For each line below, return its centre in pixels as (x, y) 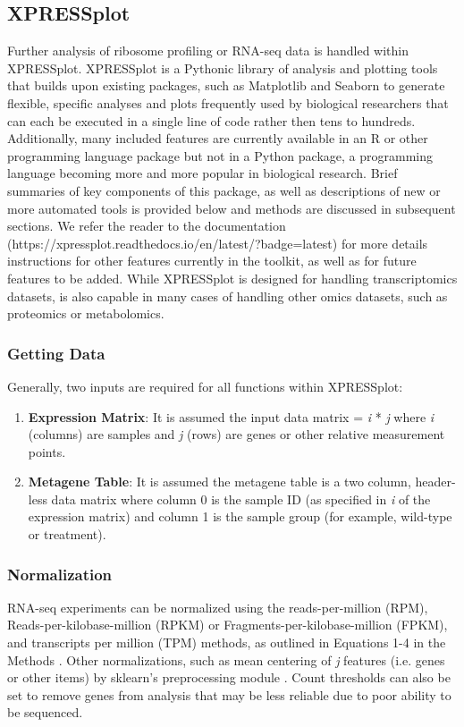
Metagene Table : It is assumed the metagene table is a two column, (219, 482)
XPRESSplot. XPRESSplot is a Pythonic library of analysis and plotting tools (223, 68)
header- (435, 482)
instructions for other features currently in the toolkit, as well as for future (212, 261)
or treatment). (67, 534)
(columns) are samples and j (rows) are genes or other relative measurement (236, 434)
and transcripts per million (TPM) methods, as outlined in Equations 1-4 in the (227, 642)
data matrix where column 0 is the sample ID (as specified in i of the (241, 499)
